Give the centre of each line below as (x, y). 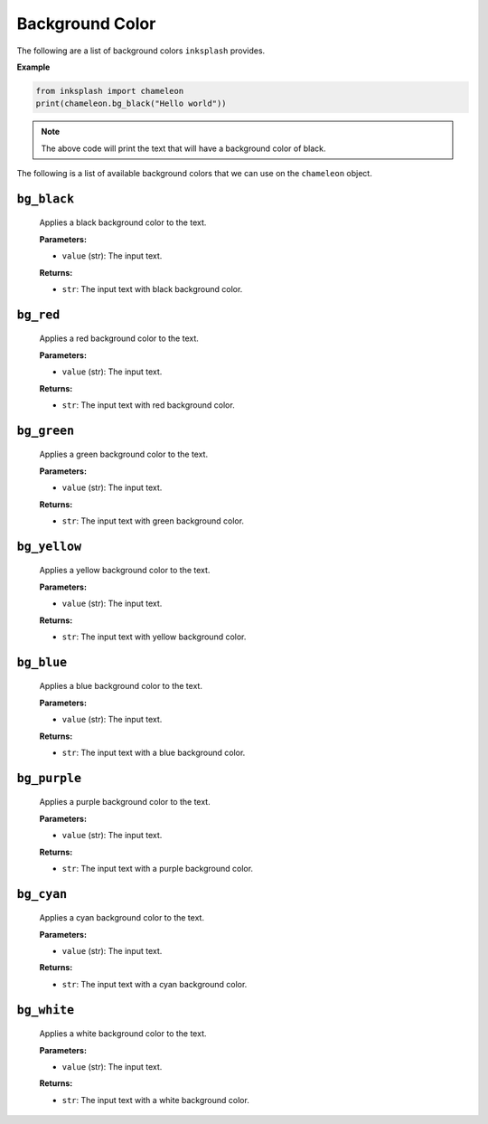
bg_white (46, 1010)
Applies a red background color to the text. (119, 338)
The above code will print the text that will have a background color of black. (183, 148)
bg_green (46, 430)
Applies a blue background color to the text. (121, 686)
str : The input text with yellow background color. (154, 637)
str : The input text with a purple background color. (157, 868)
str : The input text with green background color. (153, 521)
